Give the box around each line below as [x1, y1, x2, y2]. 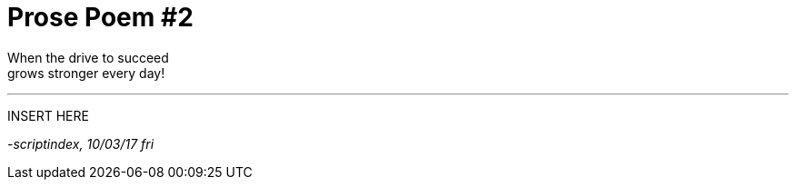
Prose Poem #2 [7, 2, 194, 33]
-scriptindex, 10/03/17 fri [7, 135, 154, 152]
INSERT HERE [7, 107, 89, 123]
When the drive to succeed [7, 49, 169, 65]
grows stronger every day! [7, 64, 165, 81]
